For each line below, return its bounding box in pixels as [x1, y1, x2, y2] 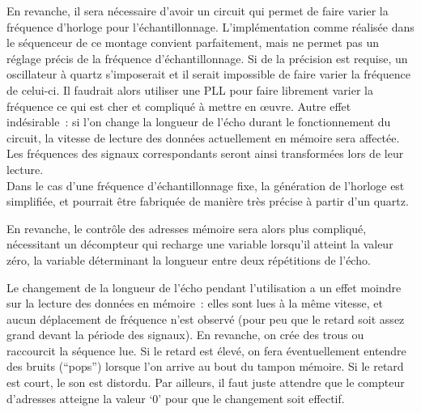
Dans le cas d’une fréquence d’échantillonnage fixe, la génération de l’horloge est [6, 176, 405, 193]
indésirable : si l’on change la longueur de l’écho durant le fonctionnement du [6, 113, 391, 130]
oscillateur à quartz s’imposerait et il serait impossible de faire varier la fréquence [6, 66, 410, 83]
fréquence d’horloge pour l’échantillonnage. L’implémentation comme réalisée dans [6, 18, 415, 35]
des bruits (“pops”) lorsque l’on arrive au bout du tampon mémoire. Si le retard [6, 358, 404, 375]
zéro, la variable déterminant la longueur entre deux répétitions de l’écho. [6, 251, 371, 268]
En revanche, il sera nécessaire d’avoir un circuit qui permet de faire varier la [6, 2, 389, 19]
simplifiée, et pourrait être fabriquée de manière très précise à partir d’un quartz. [6, 193, 409, 210]
